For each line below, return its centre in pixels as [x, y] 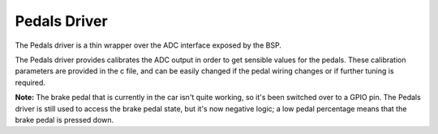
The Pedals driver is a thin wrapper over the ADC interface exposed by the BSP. [148, 45]
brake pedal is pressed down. [64, 119]
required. [30, 82]
